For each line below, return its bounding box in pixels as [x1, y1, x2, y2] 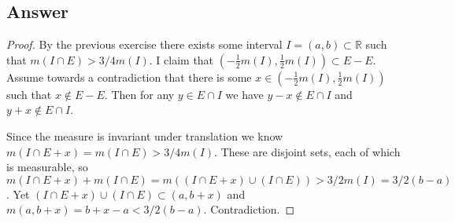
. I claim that [149, 51, 214, 68]
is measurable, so [6, 159, 88, 175]
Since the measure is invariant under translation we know [6, 127, 283, 144]
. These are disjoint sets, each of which [214, 143, 401, 159]
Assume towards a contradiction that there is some [6, 68, 252, 85]
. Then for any [104, 86, 175, 102]
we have [225, 86, 264, 102]
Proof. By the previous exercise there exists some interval [6, 36, 283, 53]
